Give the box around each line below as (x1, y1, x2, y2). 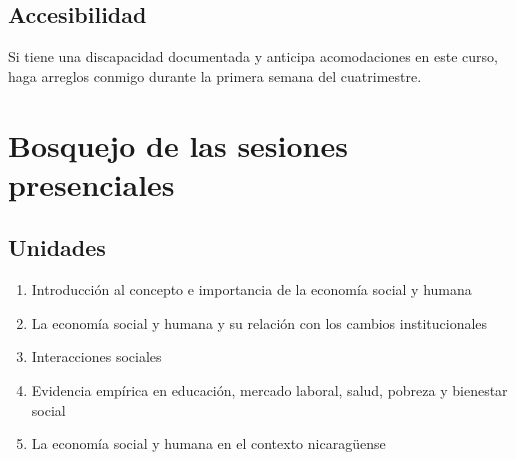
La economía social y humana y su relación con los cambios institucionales (31, 312, 488, 333)
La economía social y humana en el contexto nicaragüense (31, 433, 386, 454)
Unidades (8, 232, 106, 263)
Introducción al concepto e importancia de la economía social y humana (31, 279, 472, 300)
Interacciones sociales (31, 346, 162, 367)
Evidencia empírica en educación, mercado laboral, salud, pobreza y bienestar (31, 379, 508, 400)
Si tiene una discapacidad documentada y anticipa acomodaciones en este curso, (8, 46, 498, 67)
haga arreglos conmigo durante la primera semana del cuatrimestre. (8, 65, 422, 86)
